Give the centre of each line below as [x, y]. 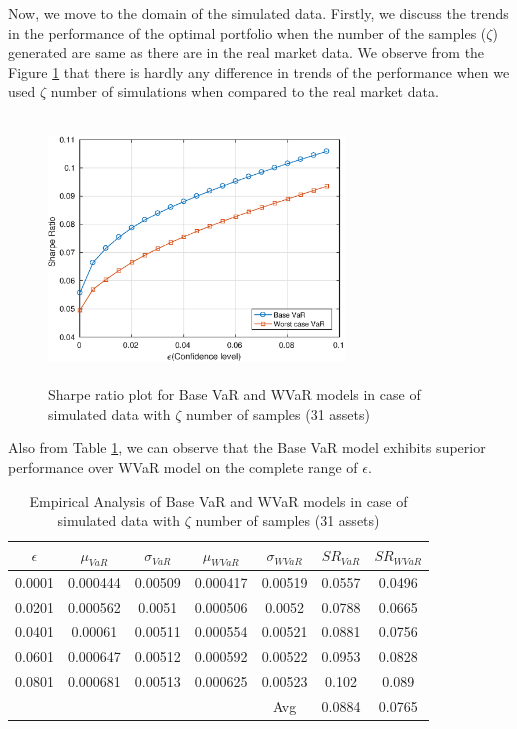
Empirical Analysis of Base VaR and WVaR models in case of [218, 500]
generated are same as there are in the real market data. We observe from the [246, 52]
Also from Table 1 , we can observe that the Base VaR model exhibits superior [247, 447]
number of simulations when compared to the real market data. [244, 91]
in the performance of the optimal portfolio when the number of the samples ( [247, 32]
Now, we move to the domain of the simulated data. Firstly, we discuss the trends [258, 13]
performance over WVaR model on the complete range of [183, 466]
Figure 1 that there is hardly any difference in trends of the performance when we [259, 71]
